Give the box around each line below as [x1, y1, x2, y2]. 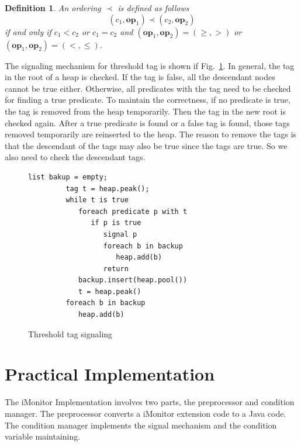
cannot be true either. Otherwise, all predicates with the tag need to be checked [5, 82, 291, 94]
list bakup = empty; [28, 172, 108, 181]
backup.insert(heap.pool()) [78, 276, 188, 285]
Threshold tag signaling [28, 327, 113, 340]
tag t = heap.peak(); [65, 184, 150, 193]
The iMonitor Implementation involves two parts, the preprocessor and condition [5, 396, 295, 408]
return [103, 264, 129, 273]
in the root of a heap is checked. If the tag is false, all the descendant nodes [5, 71, 275, 83]
